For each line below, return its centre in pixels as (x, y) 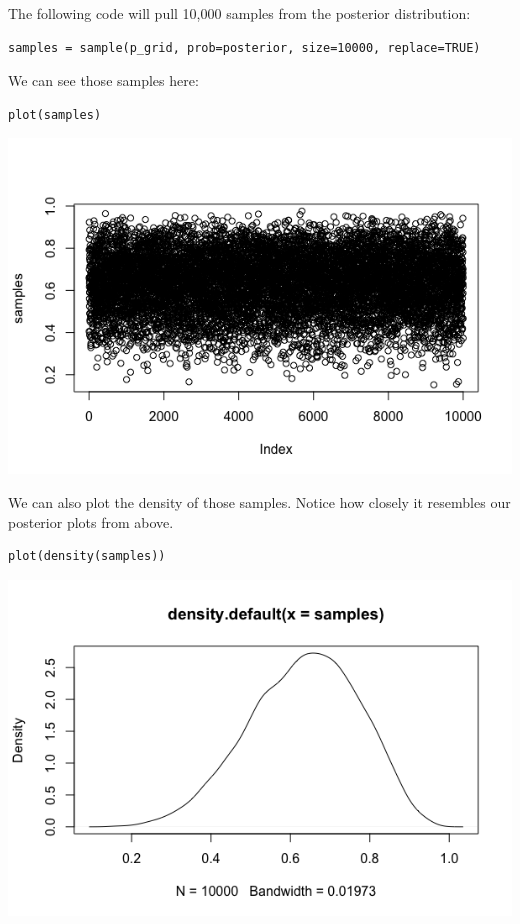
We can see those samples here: (103, 80)
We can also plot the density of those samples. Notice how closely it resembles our (259, 501)
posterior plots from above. (91, 521)
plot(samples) (55, 114)
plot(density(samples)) (87, 556)
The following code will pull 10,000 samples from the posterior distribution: (239, 13)
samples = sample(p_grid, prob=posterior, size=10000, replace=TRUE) (244, 47)
